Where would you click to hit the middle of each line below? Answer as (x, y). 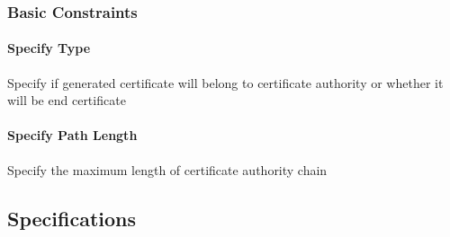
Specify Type (49, 48)
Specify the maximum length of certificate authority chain (167, 169)
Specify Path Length (72, 135)
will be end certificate (67, 100)
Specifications (72, 218)
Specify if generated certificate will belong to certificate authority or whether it (225, 82)
